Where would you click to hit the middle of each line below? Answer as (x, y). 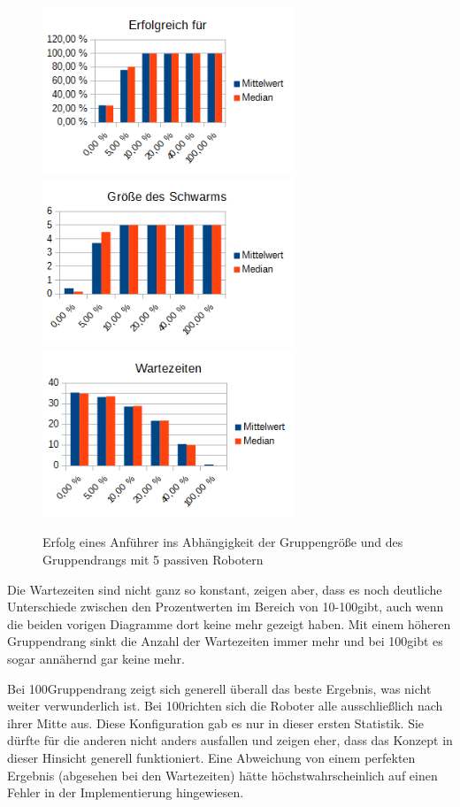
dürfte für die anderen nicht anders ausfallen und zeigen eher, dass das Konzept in (230, 740)
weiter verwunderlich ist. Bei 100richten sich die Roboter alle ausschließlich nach (225, 706)
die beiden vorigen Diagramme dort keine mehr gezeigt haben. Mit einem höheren (229, 623)
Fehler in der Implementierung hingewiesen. (126, 792)
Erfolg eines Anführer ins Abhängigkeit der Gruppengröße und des (223, 542)
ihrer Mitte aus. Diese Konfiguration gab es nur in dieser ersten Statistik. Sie (216, 722)
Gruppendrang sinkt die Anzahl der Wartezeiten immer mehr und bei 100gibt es (225, 641)
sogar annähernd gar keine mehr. (96, 659)
